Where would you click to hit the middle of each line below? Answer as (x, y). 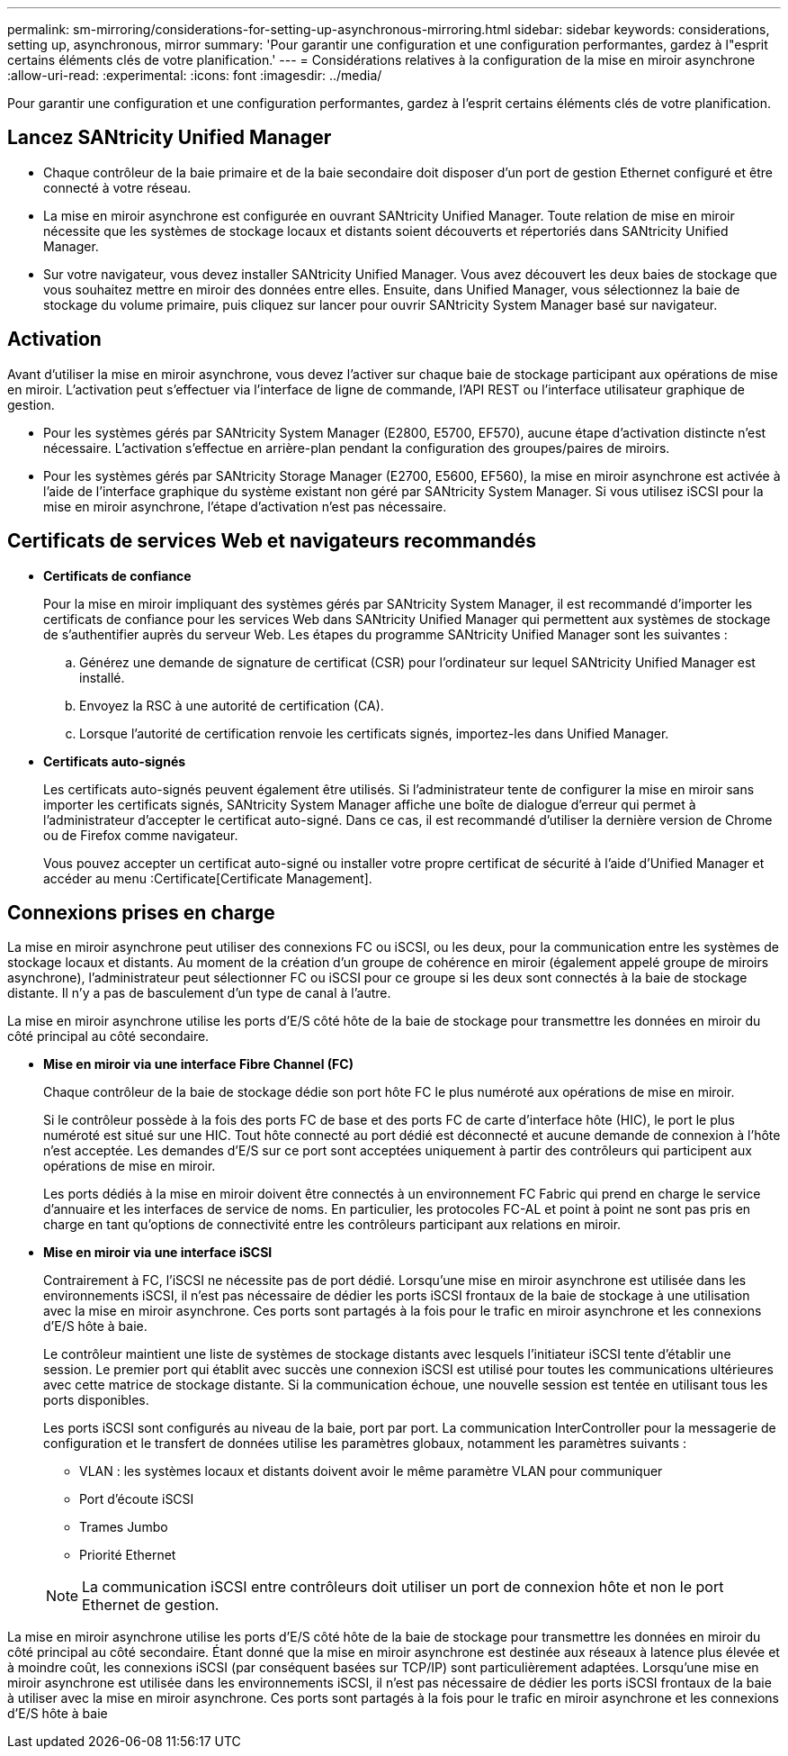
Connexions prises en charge (141, 912)
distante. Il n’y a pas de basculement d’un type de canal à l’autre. (199, 993)
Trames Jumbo (124, 1527)
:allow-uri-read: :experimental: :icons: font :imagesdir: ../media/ (195, 75)
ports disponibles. (96, 1400)
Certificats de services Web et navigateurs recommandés (272, 541)
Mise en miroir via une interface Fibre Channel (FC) (198, 1064)
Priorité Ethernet (128, 1555)
